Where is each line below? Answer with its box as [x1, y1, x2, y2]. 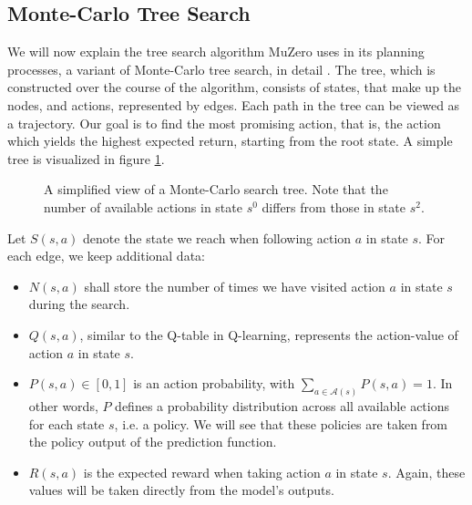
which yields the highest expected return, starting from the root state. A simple [7, 131, 453, 150]
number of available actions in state [44, 197, 242, 216]
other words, [28, 396, 98, 415]
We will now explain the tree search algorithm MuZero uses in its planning [7, 42, 425, 61]
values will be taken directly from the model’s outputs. [28, 480, 334, 500]
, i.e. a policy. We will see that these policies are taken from [114, 414, 448, 433]
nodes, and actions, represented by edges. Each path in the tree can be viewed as [7, 95, 460, 114]
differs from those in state [262, 197, 405, 216]
